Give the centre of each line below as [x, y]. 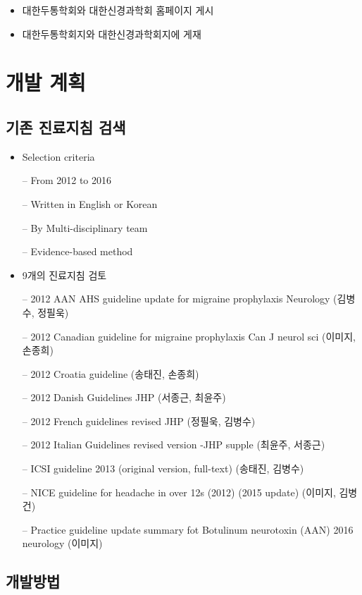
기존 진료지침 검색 [66, 127]
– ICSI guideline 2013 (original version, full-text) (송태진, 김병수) [163, 468]
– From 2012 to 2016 [67, 180]
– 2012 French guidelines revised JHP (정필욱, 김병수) [139, 421]
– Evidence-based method [77, 251]
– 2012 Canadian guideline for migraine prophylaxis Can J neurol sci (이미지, [189, 336]
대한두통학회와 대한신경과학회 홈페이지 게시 [118, 10]
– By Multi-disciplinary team [85, 227]
